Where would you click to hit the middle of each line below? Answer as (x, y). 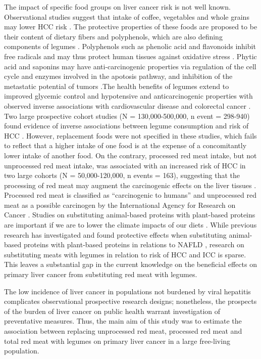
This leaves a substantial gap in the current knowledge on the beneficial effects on (130, 264)
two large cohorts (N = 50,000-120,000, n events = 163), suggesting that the (122, 175)
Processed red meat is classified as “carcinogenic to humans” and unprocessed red (130, 195)
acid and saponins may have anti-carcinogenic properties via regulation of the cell (130, 66)
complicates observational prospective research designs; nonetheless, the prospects (130, 301)
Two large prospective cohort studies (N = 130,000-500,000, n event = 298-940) (127, 116)
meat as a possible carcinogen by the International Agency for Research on (120, 205)
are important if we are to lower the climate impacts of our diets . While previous (130, 225)
